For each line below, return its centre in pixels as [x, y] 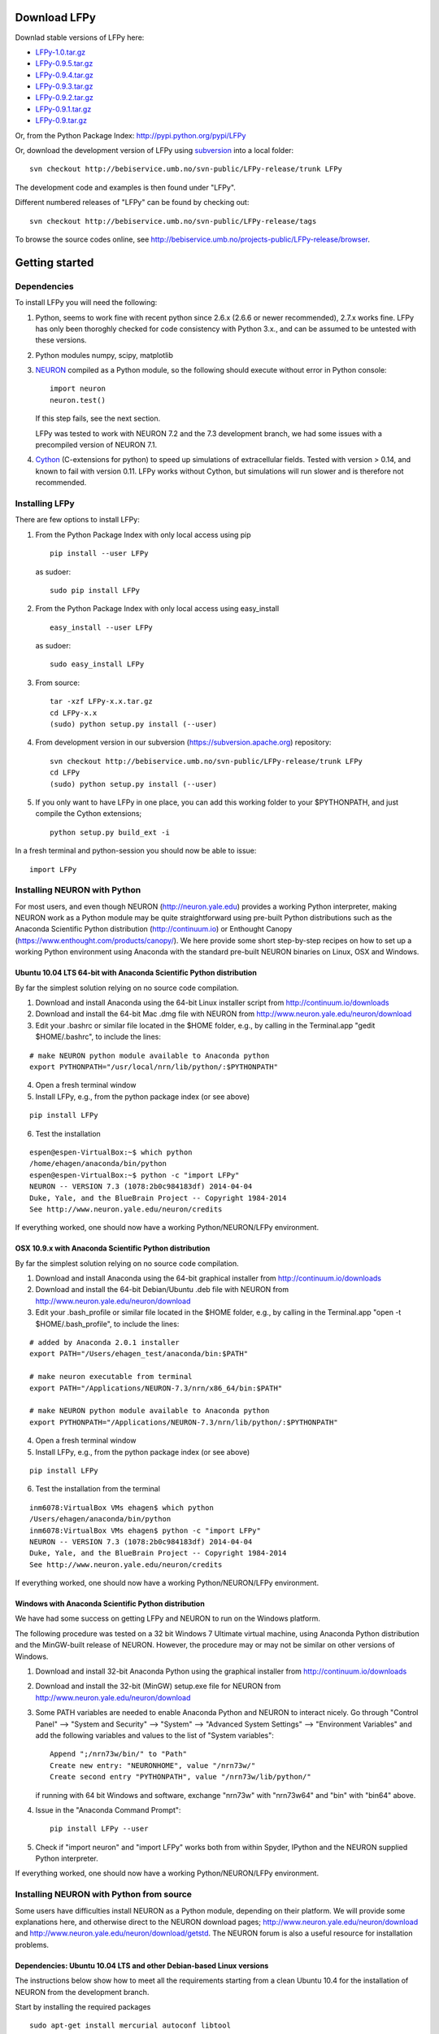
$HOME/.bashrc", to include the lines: [98, 1037]
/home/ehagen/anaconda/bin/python [98, 1164]
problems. [32, 1945]
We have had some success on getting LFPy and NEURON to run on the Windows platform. [168, 1618]
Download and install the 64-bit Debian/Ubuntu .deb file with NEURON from [162, 1290]
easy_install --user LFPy [102, 627]
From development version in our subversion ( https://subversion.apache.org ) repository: [183, 742]
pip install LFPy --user [99, 1829]
